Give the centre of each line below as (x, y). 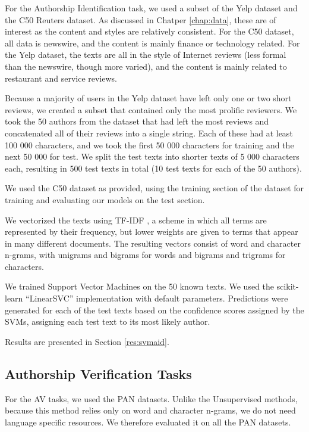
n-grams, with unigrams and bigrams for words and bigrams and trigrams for (145, 255)
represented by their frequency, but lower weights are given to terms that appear (152, 231)
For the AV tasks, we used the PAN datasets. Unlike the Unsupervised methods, (151, 398)
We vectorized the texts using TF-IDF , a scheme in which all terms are (136, 220)
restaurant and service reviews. (61, 78)
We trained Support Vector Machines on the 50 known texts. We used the (140, 286)
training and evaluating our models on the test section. (105, 199)
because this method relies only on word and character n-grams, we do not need (150, 410)
